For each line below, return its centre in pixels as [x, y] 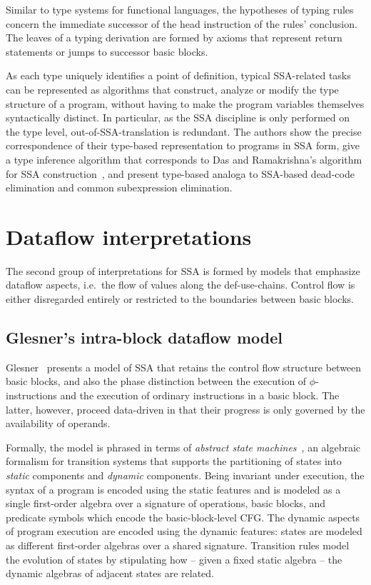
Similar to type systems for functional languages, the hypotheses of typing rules [180, 9]
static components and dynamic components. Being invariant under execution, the [185, 475]
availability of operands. [58, 423]
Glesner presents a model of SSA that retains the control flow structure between [184, 367]
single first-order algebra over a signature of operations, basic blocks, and [166, 503]
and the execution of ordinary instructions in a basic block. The [200, 395]
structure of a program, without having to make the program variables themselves [185, 103]
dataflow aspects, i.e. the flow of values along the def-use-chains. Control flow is [181, 285]
